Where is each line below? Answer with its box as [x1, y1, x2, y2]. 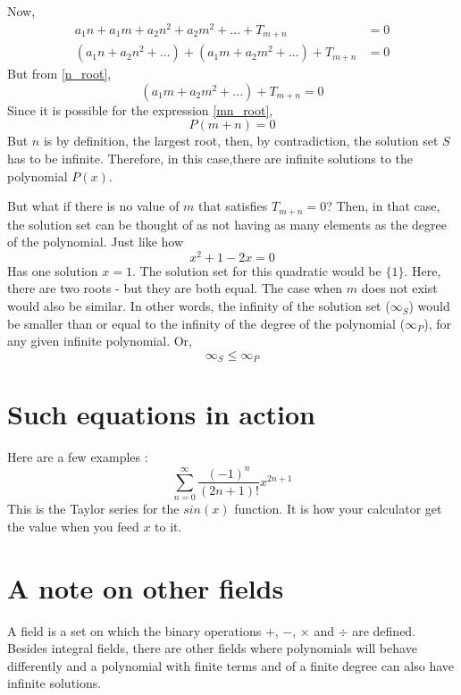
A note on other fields [7, 569, 284, 606]
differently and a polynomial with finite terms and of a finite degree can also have [7, 656, 454, 674]
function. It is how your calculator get [234, 499, 442, 518]
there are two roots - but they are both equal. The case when [7, 279, 343, 297]
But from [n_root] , [7, 64, 112, 83]
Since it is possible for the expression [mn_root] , [7, 100, 273, 119]
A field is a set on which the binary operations [7, 621, 262, 640]
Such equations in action [7, 396, 315, 432]
